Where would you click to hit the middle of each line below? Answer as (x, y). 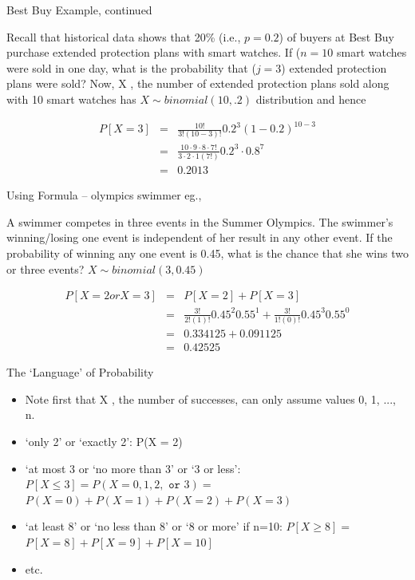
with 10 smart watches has (71, 99)
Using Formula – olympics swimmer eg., (104, 195)
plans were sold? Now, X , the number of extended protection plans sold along (198, 83)
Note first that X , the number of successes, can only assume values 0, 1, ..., (210, 399)
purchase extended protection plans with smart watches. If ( (154, 52)
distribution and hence (311, 99)
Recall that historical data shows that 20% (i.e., (124, 36)
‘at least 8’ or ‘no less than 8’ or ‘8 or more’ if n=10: (154, 526)
